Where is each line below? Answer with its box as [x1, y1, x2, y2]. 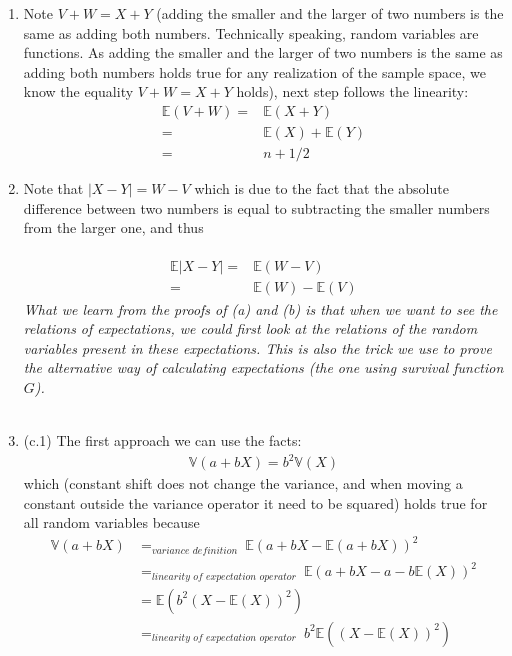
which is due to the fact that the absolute [194, 178, 449, 199]
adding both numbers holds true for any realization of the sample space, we [23, 61, 486, 82]
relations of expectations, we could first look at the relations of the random [23, 318, 478, 339]
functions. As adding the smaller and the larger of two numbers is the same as [23, 42, 503, 63]
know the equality [23, 81, 134, 102]
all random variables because [23, 512, 200, 533]
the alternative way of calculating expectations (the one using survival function [23, 357, 504, 378]
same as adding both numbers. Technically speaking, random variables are [23, 22, 479, 43]
